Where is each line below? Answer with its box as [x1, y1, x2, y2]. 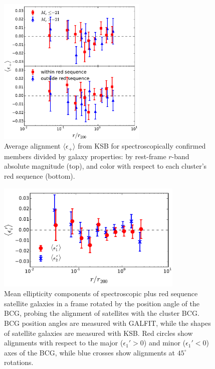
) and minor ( [143, 337, 186, 348]
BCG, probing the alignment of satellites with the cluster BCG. [4, 308, 199, 318]
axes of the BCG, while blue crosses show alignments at [4, 347, 175, 357]
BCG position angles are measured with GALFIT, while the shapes [4, 318, 211, 328]
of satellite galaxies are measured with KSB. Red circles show [4, 327, 193, 338]
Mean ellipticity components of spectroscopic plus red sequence [4, 288, 198, 299]
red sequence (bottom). [4, 171, 75, 181]
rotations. [4, 357, 34, 367]
